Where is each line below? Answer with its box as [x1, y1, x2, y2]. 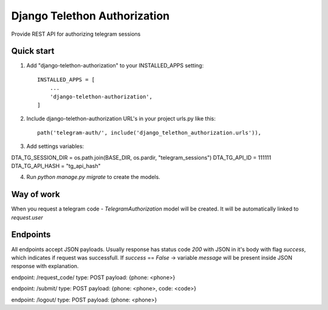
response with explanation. [11, 263, 79, 270]
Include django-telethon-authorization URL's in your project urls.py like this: [26, 115, 216, 123]
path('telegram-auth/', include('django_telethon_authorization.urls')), [37, 129, 262, 136]
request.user [11, 214, 44, 221]
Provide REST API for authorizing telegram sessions [11, 30, 141, 38]
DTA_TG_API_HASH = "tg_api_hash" [11, 162, 101, 169]
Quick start [11, 46, 55, 56]
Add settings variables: [26, 143, 84, 150]
